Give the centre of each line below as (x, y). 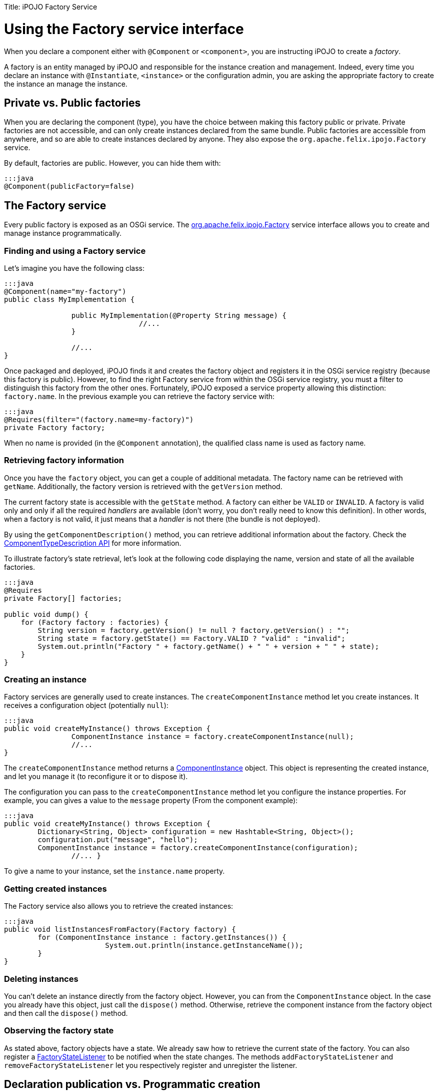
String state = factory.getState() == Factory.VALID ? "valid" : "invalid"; (191, 638)
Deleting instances (41, 979)
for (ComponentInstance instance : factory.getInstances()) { (162, 938)
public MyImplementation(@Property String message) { (179, 315)
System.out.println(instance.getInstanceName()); (204, 946)
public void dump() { (46, 614)
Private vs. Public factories (72, 103)
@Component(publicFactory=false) (69, 187)
